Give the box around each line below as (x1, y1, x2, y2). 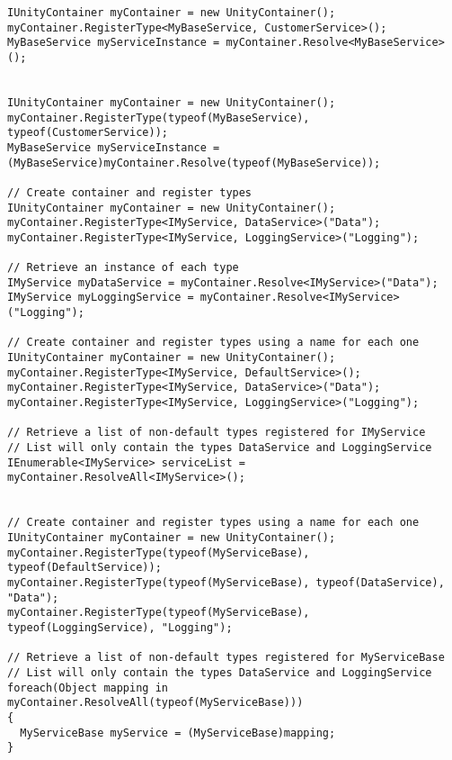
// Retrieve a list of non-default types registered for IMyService (7, 426, 426, 439)
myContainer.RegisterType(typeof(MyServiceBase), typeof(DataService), (7, 575, 445, 589)
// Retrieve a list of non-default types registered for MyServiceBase (7, 651, 445, 665)
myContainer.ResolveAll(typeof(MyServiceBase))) (7, 696, 304, 710)
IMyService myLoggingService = (7, 291, 194, 304)
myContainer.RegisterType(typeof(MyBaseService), (7, 111, 310, 124)
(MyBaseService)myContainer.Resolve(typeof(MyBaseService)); (7, 156, 381, 169)
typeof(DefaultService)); (7, 561, 162, 575)
